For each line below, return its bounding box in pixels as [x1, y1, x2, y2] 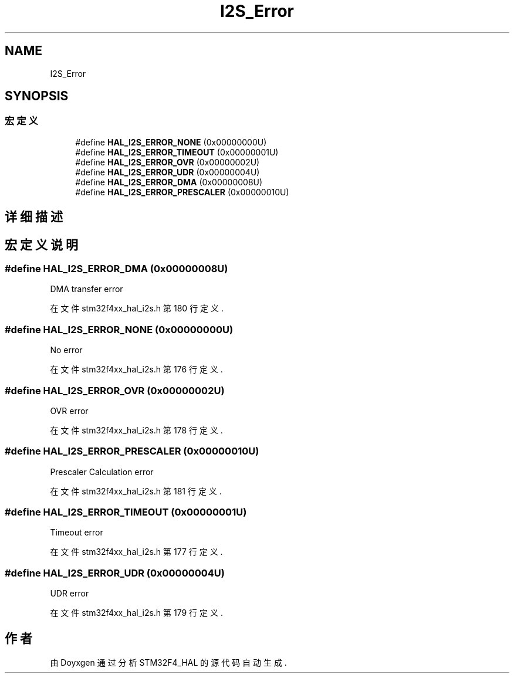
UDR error [50, 588, 89, 599]
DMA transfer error [50, 284, 123, 294]
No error [50, 345, 83, 355]
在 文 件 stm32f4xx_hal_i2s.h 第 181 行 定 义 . [50, 486, 222, 496]
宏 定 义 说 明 [5, 237, 78, 252]
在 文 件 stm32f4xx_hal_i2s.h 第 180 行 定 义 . [50, 303, 224, 314]
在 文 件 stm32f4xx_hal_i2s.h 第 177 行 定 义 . [50, 547, 223, 557]
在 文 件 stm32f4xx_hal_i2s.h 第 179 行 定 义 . [50, 608, 223, 618]
